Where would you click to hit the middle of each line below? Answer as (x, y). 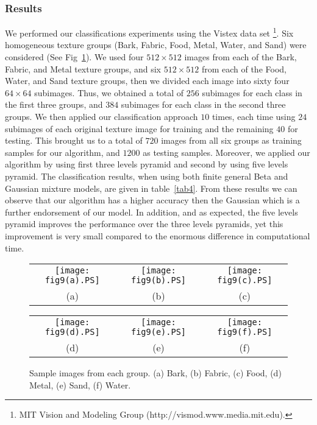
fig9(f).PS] (245, 332)
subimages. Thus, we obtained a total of (109, 92)
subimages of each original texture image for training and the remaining (139, 128)
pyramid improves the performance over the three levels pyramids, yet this (144, 224)
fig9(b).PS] (158, 280)
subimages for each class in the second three (203, 104)
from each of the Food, (244, 68)
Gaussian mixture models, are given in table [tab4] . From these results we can (151, 188)
